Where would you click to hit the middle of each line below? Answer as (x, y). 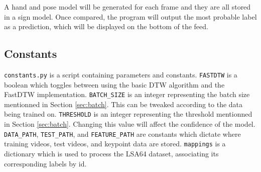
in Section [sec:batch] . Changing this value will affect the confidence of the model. (130, 124)
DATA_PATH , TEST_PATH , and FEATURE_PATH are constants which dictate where (122, 134)
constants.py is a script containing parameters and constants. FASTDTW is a (121, 74)
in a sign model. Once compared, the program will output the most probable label (130, 16)
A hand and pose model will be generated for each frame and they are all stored (127, 7)
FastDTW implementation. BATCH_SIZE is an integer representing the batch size (127, 94)
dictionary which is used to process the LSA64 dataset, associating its (111, 154)
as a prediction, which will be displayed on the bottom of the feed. (106, 26)
